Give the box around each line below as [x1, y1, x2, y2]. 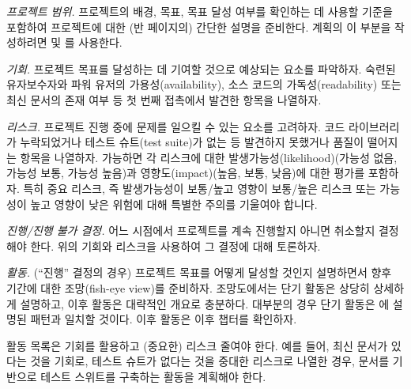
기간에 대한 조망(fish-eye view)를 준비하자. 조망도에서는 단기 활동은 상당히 [6, 279, 370, 296]
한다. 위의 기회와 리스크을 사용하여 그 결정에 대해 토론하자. [30, 237, 321, 254]
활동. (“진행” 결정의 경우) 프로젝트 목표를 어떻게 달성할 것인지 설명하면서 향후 [6, 264, 392, 281]
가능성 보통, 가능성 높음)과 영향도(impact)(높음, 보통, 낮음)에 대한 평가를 [6, 164, 365, 181]
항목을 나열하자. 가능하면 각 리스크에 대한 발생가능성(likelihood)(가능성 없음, [20, 149, 398, 165]
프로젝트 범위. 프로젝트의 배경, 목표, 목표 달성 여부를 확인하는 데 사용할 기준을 [6, 3, 393, 19]
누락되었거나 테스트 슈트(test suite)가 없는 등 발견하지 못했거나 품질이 [20, 134, 364, 150]
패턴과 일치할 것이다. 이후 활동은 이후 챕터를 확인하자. [30, 311, 297, 327]
